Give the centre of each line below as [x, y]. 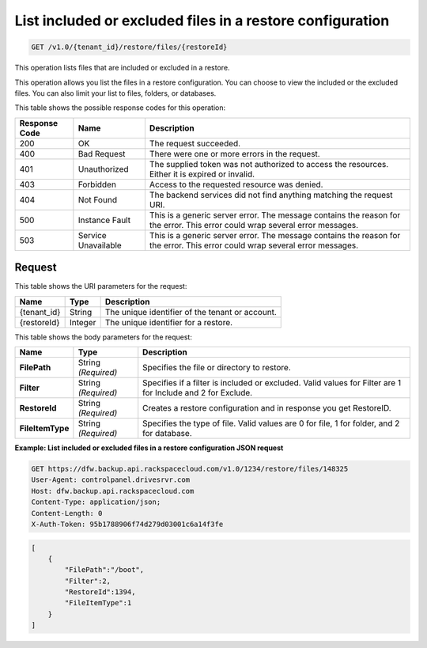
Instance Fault [104, 220]
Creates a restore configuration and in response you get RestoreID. [267, 407]
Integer [83, 322]
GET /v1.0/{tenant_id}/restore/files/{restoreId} [129, 47]
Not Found [98, 199]
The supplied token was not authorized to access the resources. [269, 164]
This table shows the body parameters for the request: [104, 337]
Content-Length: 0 [67, 513]
